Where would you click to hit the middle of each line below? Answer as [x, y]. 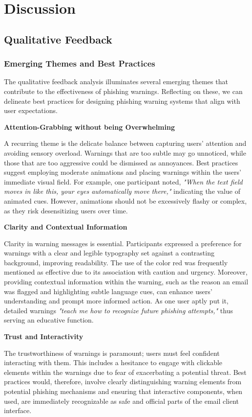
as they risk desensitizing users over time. [66, 210]
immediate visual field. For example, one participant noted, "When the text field [123, 181]
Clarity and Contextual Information [66, 227]
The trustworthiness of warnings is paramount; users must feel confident [112, 353]
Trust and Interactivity [44, 336]
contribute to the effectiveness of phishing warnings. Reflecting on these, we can [123, 91]
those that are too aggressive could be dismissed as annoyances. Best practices [121, 162]
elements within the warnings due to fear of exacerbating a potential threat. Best [125, 372]
